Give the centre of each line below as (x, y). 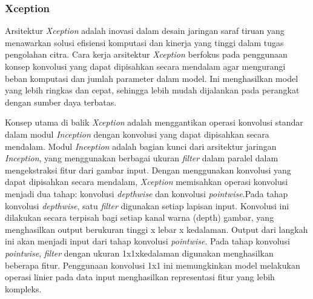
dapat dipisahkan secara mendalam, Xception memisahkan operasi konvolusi (147, 182)
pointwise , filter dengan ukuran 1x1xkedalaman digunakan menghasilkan (139, 253)
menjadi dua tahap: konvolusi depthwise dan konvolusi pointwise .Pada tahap (147, 193)
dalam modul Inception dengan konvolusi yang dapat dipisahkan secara (137, 134)
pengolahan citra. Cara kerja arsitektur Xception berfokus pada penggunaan (146, 54)
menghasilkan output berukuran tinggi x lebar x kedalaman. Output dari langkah (156, 229)
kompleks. (23, 288)
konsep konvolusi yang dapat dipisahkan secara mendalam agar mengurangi (145, 66)
